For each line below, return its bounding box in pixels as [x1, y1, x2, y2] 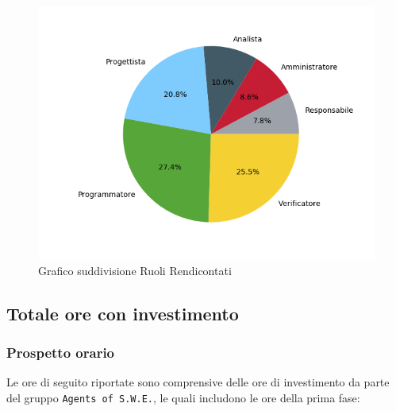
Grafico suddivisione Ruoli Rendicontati [38, 262, 232, 278]
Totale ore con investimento [6, 300, 239, 325]
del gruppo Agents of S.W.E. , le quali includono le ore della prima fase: [6, 389, 360, 405]
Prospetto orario [6, 342, 115, 362]
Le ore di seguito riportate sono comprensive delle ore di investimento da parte [6, 374, 390, 390]
